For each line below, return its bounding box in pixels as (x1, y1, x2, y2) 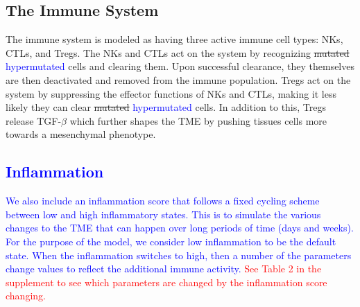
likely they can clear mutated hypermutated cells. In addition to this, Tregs (6, 100, 327, 114)
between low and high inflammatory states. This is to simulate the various (6, 207, 321, 221)
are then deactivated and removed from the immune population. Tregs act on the (6, 72, 351, 87)
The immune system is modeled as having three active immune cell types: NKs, (6, 32, 343, 46)
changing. (6, 288, 46, 303)
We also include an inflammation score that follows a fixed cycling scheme (6, 193, 320, 208)
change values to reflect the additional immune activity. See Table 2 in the (6, 261, 322, 276)
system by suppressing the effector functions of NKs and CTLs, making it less (6, 86, 336, 100)
